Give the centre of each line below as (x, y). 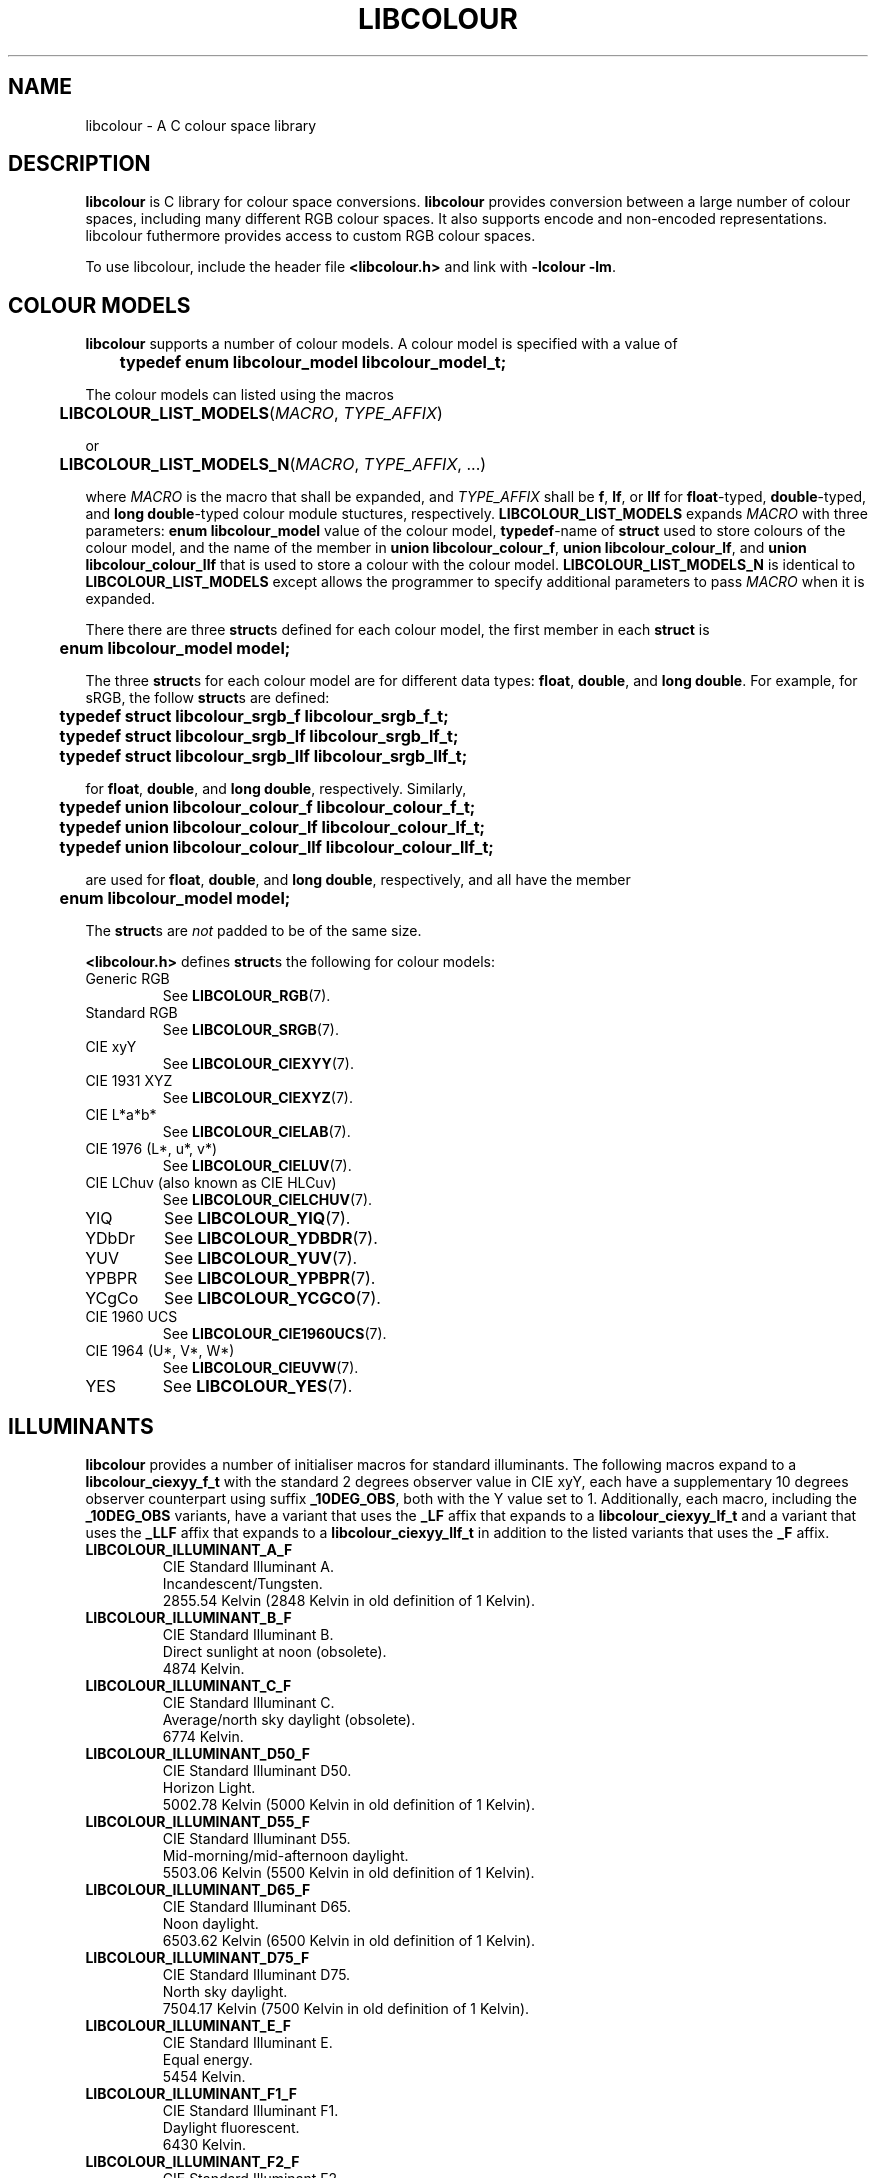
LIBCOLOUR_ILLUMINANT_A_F (189, 1550)
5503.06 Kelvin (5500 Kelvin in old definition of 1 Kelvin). (348, 1873)
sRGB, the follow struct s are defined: (207, 698)
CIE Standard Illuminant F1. (250, 2111)
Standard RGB (131, 1013)
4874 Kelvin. (203, 1669)
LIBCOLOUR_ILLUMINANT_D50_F (197, 1754)
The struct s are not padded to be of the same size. (253, 931)
